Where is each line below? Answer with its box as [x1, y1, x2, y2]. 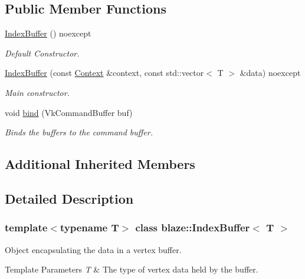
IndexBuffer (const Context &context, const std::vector [5, 67, 204, 79]
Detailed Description [5, 189, 134, 207]
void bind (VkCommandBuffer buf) [5, 106, 133, 118]
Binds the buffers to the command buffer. [5, 126, 153, 138]
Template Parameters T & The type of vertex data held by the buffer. [5, 263, 258, 275]
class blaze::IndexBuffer [135, 220, 250, 235]
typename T [60, 220, 119, 235]
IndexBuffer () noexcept [5, 27, 91, 39]
